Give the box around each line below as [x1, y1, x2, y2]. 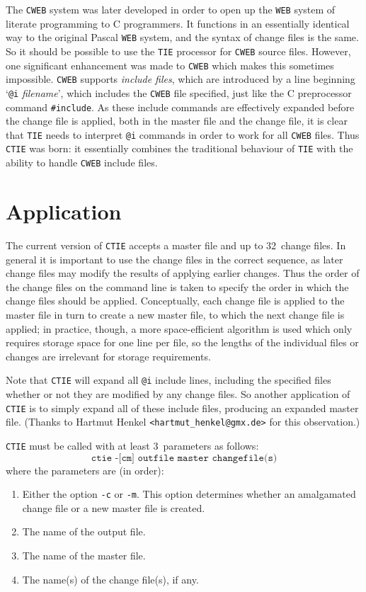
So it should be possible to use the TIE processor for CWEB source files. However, [6, 43, 351, 58]
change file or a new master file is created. [22, 500, 205, 515]
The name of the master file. [22, 547, 146, 562]
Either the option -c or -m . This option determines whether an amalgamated [22, 486, 356, 501]
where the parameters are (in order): [6, 462, 164, 477]
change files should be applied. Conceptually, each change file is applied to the [6, 293, 345, 308]
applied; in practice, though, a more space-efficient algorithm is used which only [6, 321, 353, 336]
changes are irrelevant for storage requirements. [6, 348, 211, 363]
